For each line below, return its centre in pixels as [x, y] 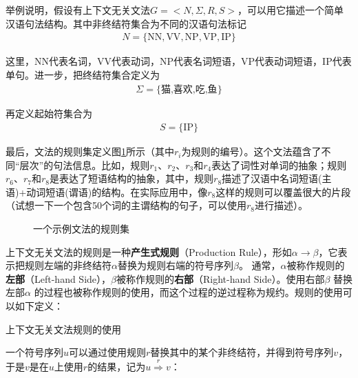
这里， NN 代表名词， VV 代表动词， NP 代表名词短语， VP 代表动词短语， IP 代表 [179, 61]
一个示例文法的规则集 [81, 229]
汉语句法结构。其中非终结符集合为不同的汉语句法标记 [126, 23]
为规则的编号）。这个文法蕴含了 [251, 151]
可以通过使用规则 [108, 352]
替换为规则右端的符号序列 [175, 265]
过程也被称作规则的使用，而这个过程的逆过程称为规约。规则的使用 [193, 292]
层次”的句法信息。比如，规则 [85, 165]
